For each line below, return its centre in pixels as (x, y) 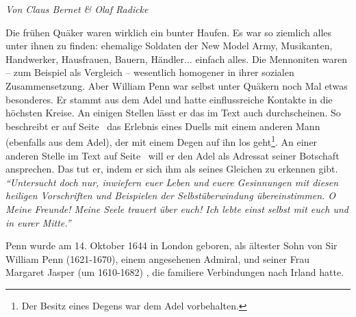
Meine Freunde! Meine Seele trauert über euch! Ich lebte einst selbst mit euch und (177, 208)
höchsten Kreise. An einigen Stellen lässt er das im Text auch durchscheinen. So (173, 113)
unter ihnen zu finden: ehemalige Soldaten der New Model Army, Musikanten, (169, 46)
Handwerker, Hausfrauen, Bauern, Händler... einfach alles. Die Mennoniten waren (176, 59)
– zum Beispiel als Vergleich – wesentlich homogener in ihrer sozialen (150, 72)
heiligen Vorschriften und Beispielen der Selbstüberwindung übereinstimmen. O (171, 195)
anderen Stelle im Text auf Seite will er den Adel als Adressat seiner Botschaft (173, 155)
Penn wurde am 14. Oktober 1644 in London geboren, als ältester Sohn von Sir (171, 245)
